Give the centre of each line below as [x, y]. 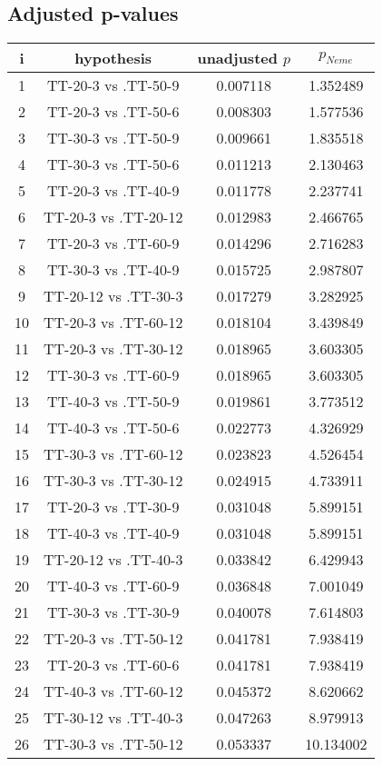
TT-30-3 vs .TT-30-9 [113, 612]
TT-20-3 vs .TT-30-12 [113, 349]
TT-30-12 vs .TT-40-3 [113, 718]
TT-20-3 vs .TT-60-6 [113, 665]
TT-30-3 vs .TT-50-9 [113, 138]
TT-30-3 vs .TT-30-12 [113, 481]
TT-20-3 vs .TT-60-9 [113, 244]
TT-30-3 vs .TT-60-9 [113, 375]
